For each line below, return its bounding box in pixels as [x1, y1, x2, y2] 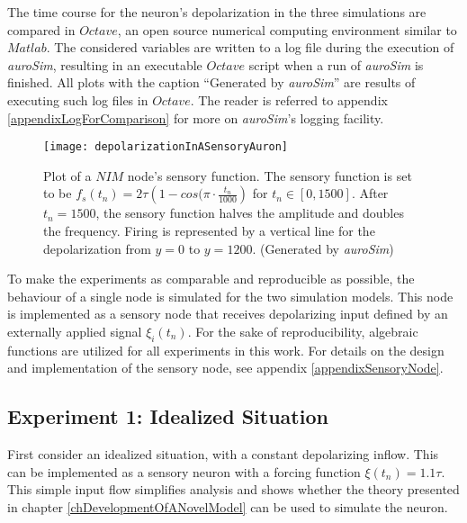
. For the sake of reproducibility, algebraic [187, 321, 418, 340]
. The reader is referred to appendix [190, 90, 388, 109]
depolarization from [43, 239, 151, 257]
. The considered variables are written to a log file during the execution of [46, 38, 454, 57]
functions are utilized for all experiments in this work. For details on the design [7, 340, 445, 359]
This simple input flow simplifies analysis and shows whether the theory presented [7, 480, 460, 499]
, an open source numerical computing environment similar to [117, 20, 457, 39]
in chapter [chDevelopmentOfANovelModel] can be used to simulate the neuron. [7, 497, 448, 516]
